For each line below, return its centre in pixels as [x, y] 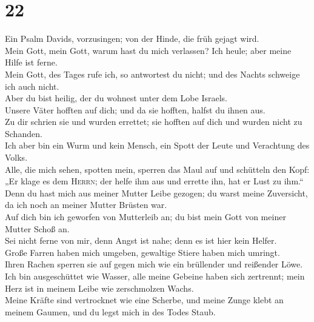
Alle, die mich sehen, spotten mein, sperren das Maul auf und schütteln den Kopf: [157, 169]
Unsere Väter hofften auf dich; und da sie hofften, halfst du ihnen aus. [135, 109]
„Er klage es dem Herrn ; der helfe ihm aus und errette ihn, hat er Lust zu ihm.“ [154, 181]
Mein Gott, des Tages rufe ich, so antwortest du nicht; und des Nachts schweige [152, 74]
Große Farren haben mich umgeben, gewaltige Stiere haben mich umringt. [142, 252]
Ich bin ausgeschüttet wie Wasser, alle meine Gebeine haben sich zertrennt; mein [155, 276]
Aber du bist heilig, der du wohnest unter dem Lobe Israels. [116, 98]
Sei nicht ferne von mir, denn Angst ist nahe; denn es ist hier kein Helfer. [141, 240]
